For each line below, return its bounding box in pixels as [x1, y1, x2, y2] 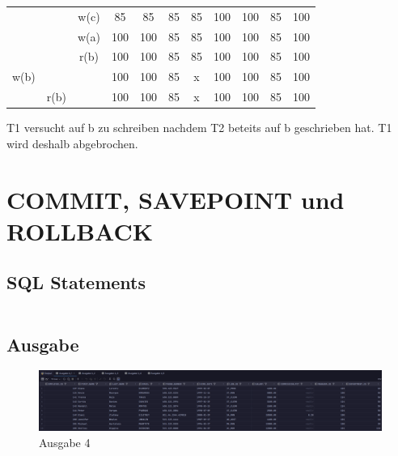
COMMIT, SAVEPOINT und [6, 182, 345, 215]
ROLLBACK [6, 214, 154, 247]
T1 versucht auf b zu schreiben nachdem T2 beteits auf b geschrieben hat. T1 [6, 119, 392, 136]
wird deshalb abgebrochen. [6, 134, 138, 151]
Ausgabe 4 [39, 433, 91, 450]
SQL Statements [6, 270, 146, 295]
